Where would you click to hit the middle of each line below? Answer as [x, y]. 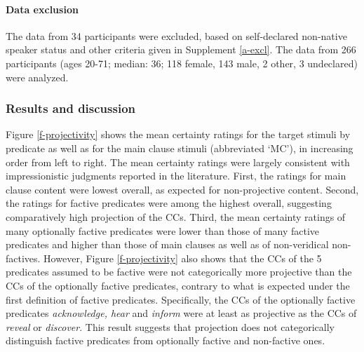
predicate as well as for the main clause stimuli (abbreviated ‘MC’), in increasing [180, 148]
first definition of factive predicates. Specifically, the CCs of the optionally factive [181, 299]
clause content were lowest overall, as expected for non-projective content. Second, [182, 189]
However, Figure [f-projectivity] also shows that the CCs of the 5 [183, 258]
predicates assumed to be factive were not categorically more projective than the [179, 272]
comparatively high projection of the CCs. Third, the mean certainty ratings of [176, 216]
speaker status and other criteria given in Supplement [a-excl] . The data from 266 [181, 49]
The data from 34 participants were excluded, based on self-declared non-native [176, 35]
